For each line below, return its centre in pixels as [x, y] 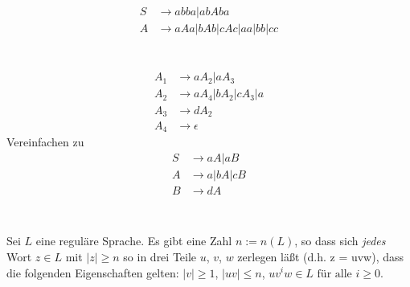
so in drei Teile [160, 256]
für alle [334, 274]
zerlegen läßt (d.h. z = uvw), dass [321, 256]
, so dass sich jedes [340, 241]
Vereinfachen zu [45, 142]
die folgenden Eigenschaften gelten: [93, 272]
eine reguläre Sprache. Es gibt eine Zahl [134, 241]
